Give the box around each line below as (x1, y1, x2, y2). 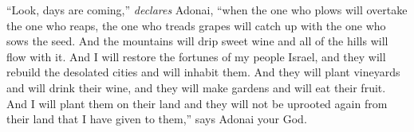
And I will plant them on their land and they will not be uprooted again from (6, 95, 388, 111)
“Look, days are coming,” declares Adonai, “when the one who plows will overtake (6, 2, 408, 17)
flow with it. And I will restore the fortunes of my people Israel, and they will (6, 48, 386, 64)
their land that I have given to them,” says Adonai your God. (6, 111, 307, 127)
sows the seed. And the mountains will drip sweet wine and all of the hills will (6, 33, 388, 49)
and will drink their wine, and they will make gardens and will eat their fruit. (6, 79, 386, 95)
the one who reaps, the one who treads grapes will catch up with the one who (6, 17, 386, 33)
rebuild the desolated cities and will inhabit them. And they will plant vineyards (6, 64, 400, 80)
